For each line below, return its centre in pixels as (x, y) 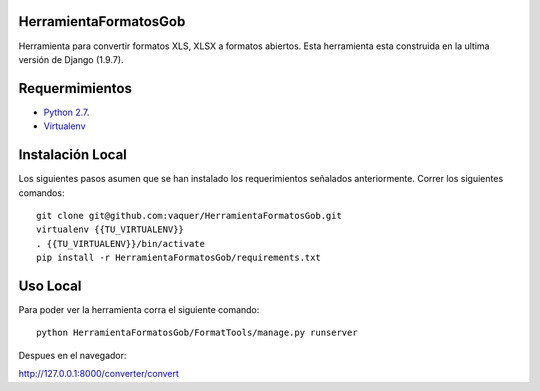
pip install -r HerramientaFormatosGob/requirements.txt (179, 258)
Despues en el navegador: (72, 355)
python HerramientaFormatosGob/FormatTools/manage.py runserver (197, 333)
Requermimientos (75, 88)
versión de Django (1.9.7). (71, 59)
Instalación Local (72, 155)
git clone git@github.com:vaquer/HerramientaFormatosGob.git (189, 215)
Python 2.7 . (66, 112)
